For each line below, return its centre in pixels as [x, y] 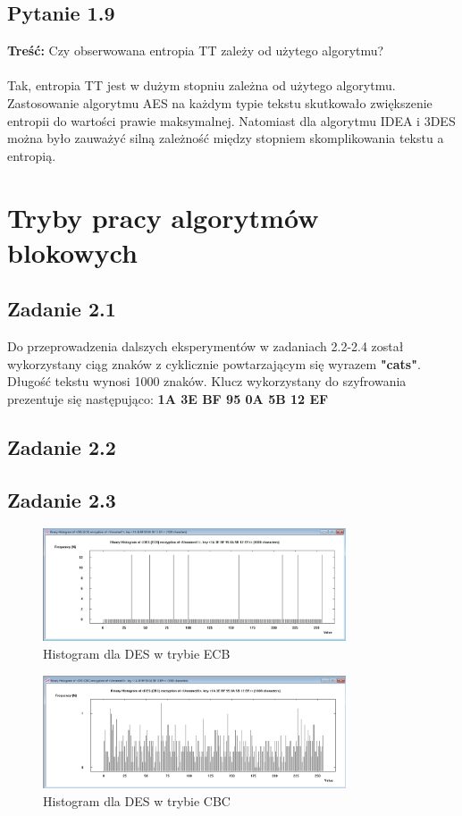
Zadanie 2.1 [62, 309]
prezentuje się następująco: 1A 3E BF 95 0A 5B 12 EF [168, 398]
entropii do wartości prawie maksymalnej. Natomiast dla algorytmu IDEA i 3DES [231, 120]
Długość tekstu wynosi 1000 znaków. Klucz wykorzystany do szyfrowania [207, 381]
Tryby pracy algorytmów [163, 217]
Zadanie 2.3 [62, 499]
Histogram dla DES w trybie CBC [137, 800]
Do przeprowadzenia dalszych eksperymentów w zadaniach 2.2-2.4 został [206, 346]
